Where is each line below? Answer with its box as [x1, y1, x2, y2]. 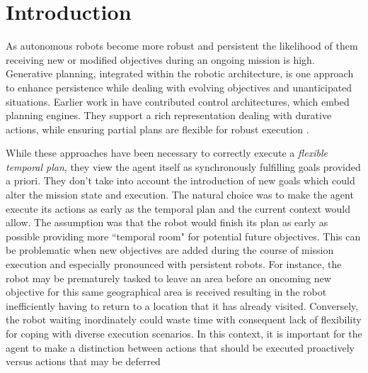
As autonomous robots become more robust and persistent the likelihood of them [6, 38, 358, 53]
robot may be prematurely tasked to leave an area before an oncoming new [6, 270, 331, 285]
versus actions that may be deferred [6, 354, 161, 369]
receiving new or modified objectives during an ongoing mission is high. [6, 52, 315, 67]
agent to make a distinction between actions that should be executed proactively [6, 340, 355, 355]
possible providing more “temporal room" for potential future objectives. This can [6, 228, 361, 243]
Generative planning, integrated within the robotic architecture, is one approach [6, 66, 354, 81]
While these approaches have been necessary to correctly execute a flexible [6, 145, 328, 160]
